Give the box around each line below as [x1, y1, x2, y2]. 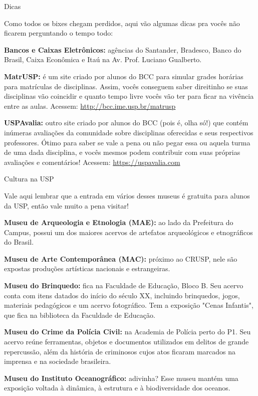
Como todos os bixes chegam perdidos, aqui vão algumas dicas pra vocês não [4, 18, 240, 28]
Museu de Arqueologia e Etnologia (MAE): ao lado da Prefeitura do [4, 217, 233, 228]
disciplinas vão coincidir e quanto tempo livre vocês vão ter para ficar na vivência [4, 91, 254, 101]
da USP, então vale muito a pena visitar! [4, 200, 129, 211]
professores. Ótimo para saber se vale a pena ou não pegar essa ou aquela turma [4, 137, 250, 147]
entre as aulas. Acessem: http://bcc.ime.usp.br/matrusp [4, 100, 176, 111]
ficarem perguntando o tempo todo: [4, 28, 113, 38]
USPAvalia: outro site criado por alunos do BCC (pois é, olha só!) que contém [4, 117, 248, 128]
